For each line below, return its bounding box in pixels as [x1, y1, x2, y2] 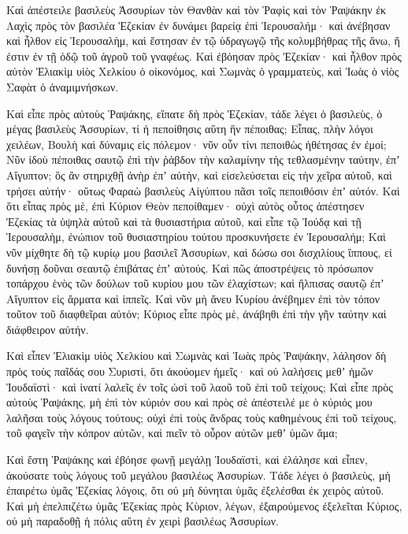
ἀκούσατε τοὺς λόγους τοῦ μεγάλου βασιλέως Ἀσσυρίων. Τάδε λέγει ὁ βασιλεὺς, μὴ [6, 466, 391, 483]
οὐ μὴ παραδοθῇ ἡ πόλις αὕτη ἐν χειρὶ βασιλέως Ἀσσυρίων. [6, 513, 279, 529]
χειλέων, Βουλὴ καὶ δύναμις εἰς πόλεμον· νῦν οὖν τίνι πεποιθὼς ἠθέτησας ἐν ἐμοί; [6, 135, 387, 152]
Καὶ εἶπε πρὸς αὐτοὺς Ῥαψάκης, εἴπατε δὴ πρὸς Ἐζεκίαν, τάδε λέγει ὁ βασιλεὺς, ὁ [6, 105, 383, 121]
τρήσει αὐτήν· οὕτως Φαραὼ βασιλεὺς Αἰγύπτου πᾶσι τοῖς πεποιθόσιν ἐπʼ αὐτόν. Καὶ [6, 182, 400, 198]
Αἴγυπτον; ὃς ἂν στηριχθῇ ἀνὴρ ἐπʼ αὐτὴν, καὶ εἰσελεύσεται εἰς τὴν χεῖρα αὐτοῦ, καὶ [6, 166, 392, 183]
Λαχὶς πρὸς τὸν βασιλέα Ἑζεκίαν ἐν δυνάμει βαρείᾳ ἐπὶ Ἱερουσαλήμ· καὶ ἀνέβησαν [6, 17, 391, 33]
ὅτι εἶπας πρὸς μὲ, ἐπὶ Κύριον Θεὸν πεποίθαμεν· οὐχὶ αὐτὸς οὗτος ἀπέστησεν [6, 198, 365, 214]
